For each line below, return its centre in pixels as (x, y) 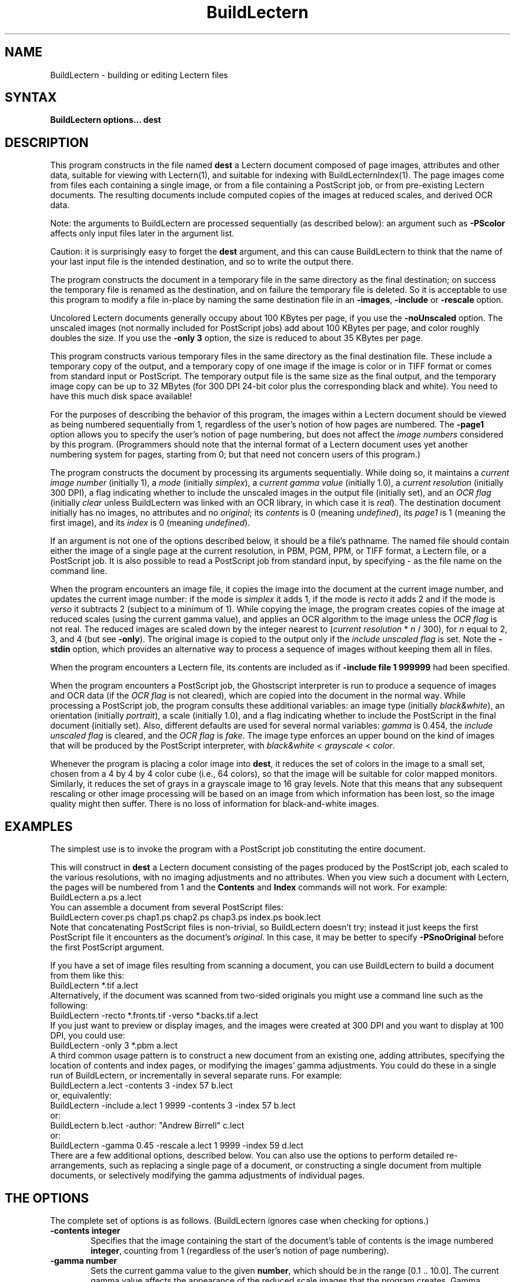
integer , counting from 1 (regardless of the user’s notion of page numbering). (240, 1250)
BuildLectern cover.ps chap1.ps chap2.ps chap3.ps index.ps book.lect (185, 917)
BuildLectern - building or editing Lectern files (139, 75)
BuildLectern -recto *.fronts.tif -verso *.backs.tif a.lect (154, 1016)
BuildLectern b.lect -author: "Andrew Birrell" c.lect (147, 1126)
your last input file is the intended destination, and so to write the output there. (202, 262)
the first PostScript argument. (107, 947)
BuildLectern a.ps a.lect (96, 897)
